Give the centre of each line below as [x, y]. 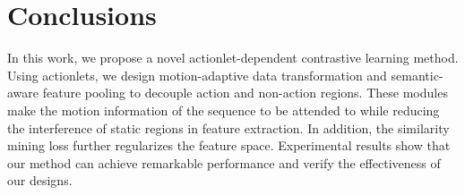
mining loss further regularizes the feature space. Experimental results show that [229, 145]
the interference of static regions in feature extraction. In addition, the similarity [228, 127]
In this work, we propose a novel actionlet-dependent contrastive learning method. [233, 58]
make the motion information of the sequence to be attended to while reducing [224, 110]
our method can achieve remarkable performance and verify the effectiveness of [224, 162]
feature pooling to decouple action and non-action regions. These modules [245, 93]
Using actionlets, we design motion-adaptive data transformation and [197, 75]
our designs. [40, 180]
